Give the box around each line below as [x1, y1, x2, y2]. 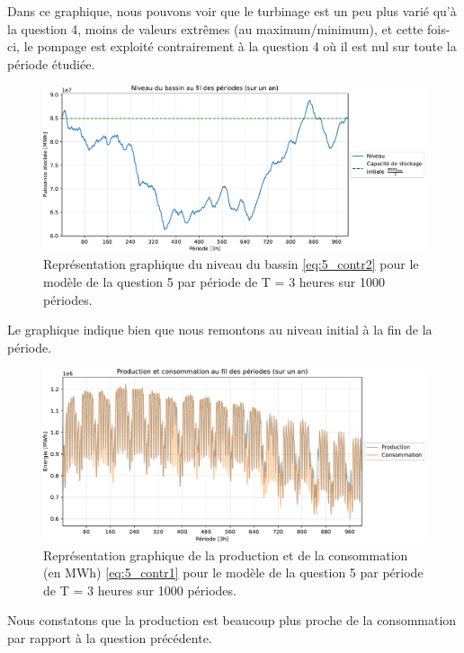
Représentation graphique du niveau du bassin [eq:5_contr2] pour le [43, 255, 419, 273]
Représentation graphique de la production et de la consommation [43, 545, 408, 564]
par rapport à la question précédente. [7, 628, 212, 647]
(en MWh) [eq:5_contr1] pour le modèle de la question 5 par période [43, 563, 424, 582]
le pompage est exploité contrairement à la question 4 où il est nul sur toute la [23, 37, 457, 56]
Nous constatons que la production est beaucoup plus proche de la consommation [7, 611, 457, 630]
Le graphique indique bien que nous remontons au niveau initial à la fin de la [7, 320, 433, 339]
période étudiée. [7, 54, 95, 73]
